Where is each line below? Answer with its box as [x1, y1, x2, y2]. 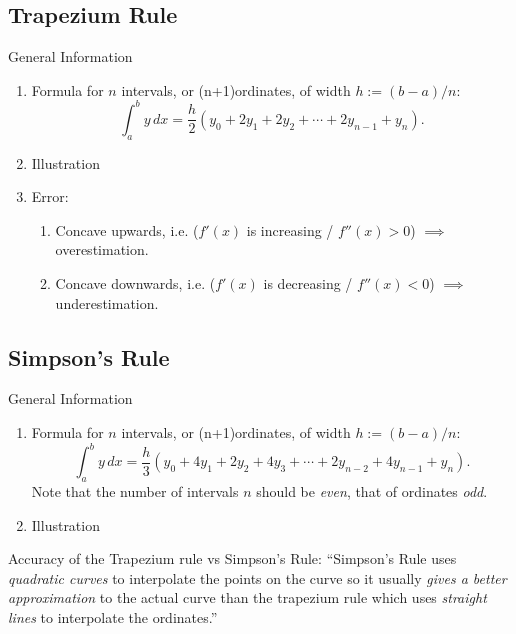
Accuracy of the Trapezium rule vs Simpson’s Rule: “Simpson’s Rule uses [8, 548, 457, 569]
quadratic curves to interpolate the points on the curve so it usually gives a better [8, 567, 507, 588]
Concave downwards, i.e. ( [55, 273, 216, 294]
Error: [31, 186, 69, 207]
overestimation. [55, 239, 149, 260]
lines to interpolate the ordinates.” [8, 606, 218, 627]
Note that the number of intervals [31, 480, 239, 501]
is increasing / [246, 219, 334, 240]
